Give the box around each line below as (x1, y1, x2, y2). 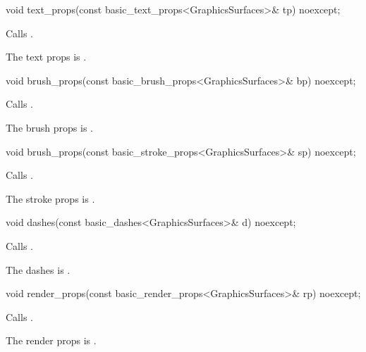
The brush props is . (6, 120, 93, 134)
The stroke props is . (6, 191, 95, 206)
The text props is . (6, 49, 87, 64)
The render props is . (6, 333, 97, 348)
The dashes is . (6, 262, 71, 277)
